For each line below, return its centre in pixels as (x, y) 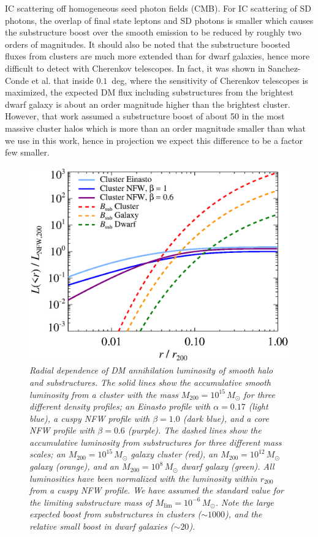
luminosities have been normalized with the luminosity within (143, 478)
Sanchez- (284, 68)
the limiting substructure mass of (91, 502)
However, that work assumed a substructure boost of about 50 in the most (145, 116)
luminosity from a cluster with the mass (104, 394)
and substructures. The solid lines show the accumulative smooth (150, 382)
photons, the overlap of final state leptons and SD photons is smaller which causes (159, 20)
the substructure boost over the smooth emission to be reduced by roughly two (153, 32)
